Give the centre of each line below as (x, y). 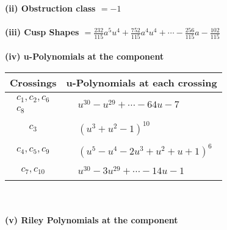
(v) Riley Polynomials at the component (92, 219)
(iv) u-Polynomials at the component (85, 56)
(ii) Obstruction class (50, 8)
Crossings (33, 82)
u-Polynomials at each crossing (142, 82)
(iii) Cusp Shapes (42, 32)
